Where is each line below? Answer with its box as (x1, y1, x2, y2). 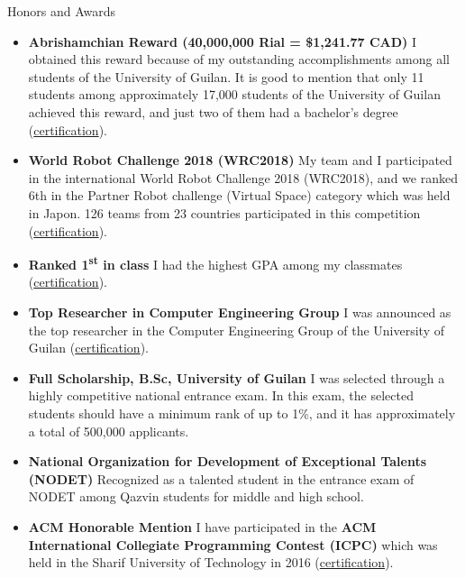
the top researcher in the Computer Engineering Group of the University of (28, 320, 444, 339)
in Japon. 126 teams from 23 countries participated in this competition (28, 203, 421, 222)
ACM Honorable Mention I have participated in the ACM (28, 517, 377, 536)
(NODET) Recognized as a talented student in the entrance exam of (28, 469, 415, 488)
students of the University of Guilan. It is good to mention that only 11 (28, 67, 424, 86)
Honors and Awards (7, 2, 116, 20)
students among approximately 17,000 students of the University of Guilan (28, 85, 441, 104)
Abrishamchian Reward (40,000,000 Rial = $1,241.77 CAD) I (28, 32, 417, 50)
